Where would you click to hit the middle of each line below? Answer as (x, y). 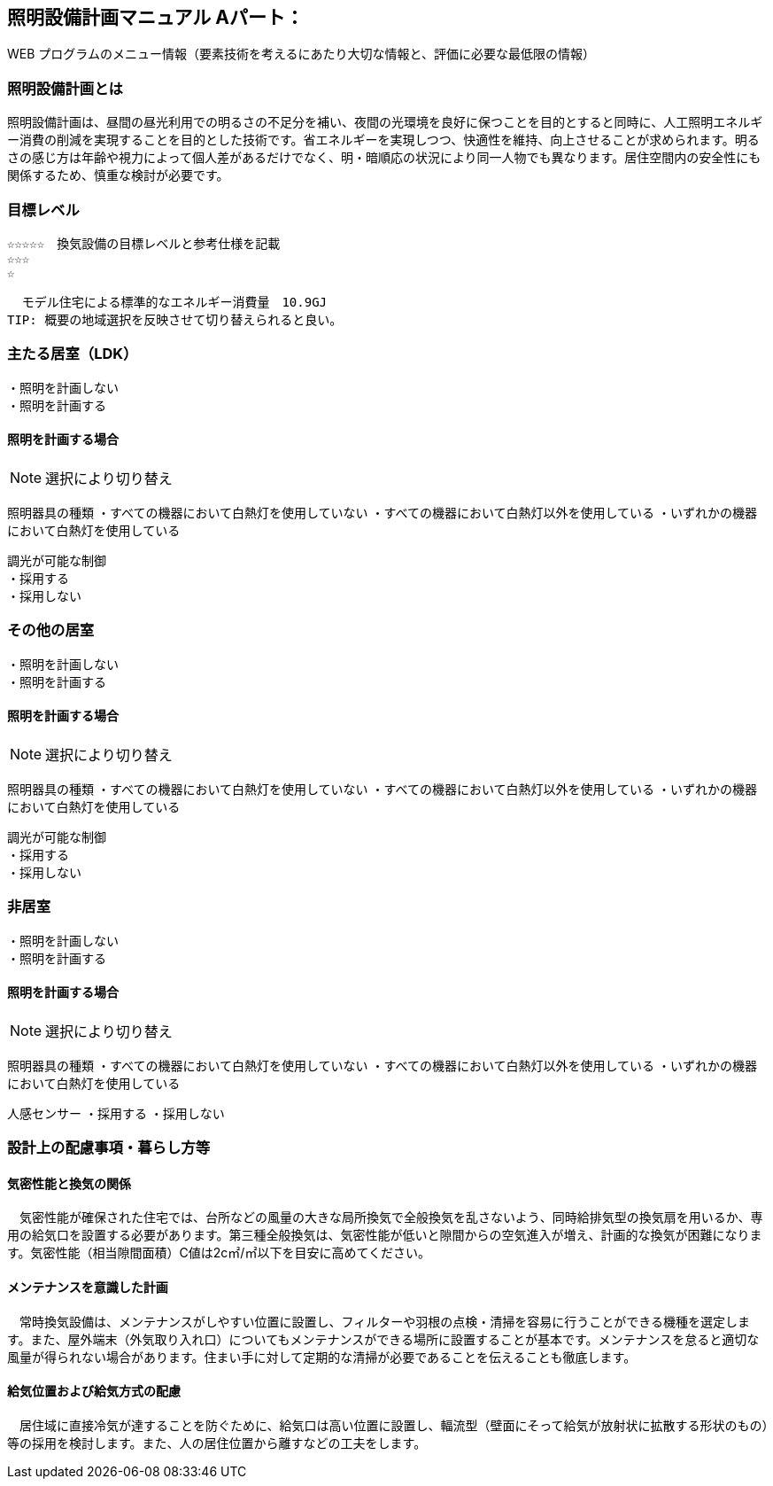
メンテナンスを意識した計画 (88, 1288)
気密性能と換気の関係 (69, 1183)
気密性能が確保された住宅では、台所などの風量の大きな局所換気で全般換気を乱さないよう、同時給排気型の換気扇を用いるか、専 (391, 1218)
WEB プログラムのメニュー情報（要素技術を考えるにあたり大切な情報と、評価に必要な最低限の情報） (301, 54)
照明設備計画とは (65, 88)
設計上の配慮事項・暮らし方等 (109, 1148)
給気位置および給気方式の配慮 (94, 1391)
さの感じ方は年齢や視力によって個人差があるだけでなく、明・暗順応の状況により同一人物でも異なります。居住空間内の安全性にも (384, 158)
